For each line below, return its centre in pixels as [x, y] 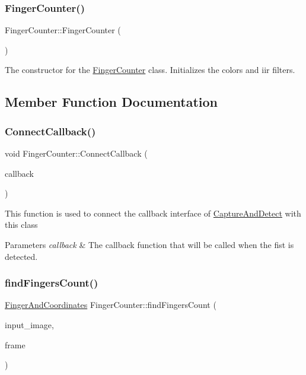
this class [21, 225]
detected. [21, 256]
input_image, [29, 324]
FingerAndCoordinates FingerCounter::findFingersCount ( [111, 305]
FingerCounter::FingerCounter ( [63, 30]
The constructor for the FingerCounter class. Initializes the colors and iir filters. [150, 70]
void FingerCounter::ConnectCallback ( [76, 153]
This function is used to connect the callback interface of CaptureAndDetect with [153, 213]
